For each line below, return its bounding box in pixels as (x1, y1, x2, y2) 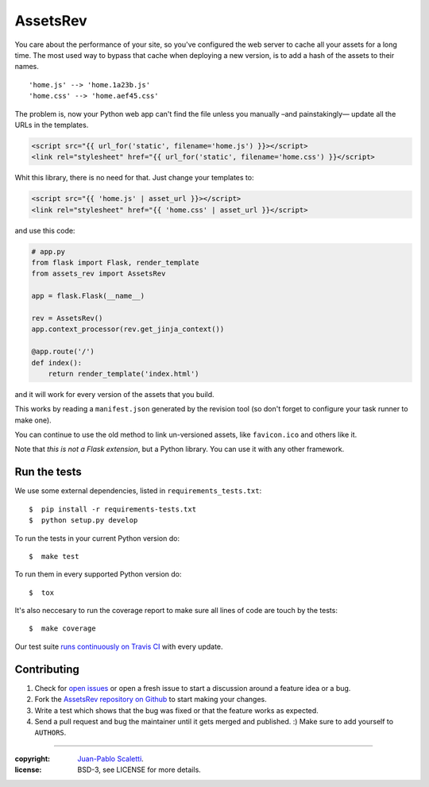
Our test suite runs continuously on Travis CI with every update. (14, 642, 223, 651)
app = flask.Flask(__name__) (31, 291, 145, 301)
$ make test (29, 552, 79, 561)
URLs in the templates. (14, 120, 89, 129)
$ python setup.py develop (29, 516, 138, 525)
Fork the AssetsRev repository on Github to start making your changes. (34, 695, 268, 704)
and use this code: (14, 226, 75, 235)
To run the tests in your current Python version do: (14, 533, 180, 543)
